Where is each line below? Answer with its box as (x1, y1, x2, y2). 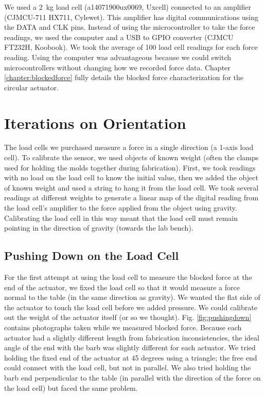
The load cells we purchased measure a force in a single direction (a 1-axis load (4, 142, 254, 153)
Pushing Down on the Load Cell (4, 248, 179, 263)
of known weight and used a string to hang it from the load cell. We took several (4, 182, 259, 193)
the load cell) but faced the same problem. (4, 382, 138, 393)
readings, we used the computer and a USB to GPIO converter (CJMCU (4, 31, 234, 42)
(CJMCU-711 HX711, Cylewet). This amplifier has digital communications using (4, 11, 259, 22)
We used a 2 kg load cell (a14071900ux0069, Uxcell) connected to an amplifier (4, 2, 251, 12)
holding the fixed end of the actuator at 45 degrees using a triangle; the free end (4, 352, 257, 363)
